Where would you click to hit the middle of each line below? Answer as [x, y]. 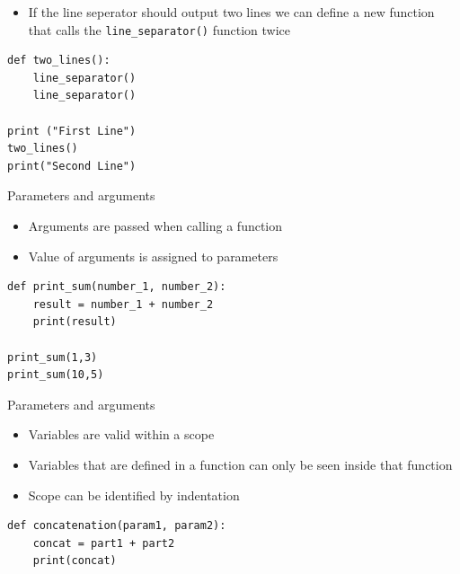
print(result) [75, 322]
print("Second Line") [72, 166]
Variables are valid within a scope [121, 434]
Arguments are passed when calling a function [155, 225]
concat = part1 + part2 [104, 543]
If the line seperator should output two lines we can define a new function [231, 12]
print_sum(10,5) [56, 375]
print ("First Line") [72, 131]
